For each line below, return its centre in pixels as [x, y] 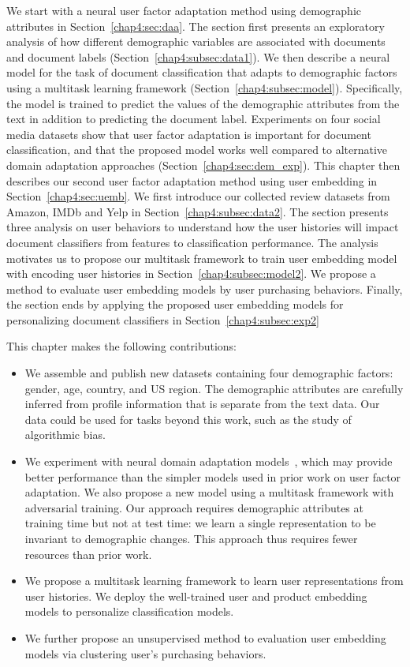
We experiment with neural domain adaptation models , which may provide [209, 461]
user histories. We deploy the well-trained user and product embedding [196, 596]
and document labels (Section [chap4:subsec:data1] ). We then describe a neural [198, 56]
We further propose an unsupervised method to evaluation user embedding [205, 637]
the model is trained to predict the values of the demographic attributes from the [203, 103]
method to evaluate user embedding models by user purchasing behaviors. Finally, [205, 289]
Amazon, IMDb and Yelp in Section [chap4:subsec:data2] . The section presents [198, 211]
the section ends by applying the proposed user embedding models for [175, 304]
